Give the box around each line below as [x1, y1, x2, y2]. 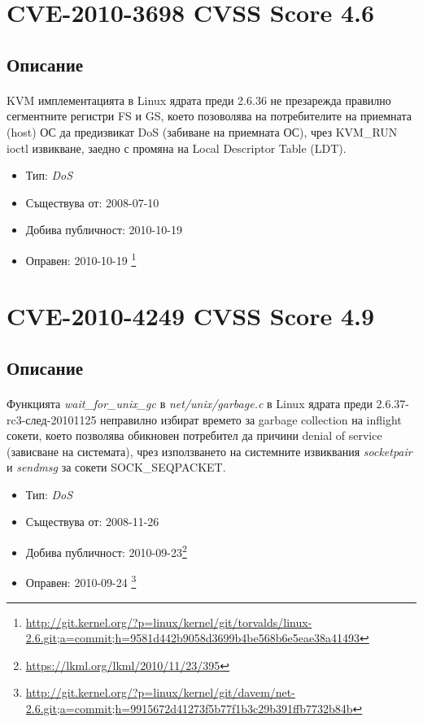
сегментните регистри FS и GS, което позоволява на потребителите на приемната [7, 107, 412, 124]
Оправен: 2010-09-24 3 [25, 572, 137, 590]
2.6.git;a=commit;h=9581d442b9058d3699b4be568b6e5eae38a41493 [25, 629, 360, 646]
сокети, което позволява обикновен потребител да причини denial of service [7, 427, 382, 444]
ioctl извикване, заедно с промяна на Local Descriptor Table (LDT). [7, 139, 347, 156]
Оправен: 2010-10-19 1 [25, 249, 137, 268]
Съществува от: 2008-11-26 [25, 513, 159, 530]
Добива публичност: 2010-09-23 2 [25, 541, 187, 560]
